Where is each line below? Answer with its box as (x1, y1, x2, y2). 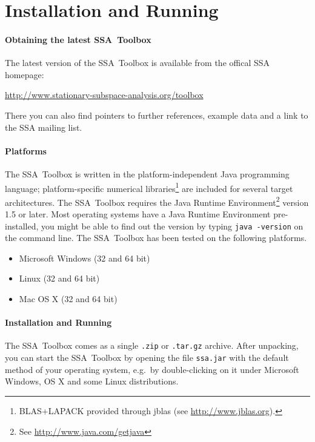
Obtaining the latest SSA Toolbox (5, 33, 151, 45)
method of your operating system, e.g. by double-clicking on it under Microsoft (5, 363, 299, 375)
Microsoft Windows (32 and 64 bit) (19, 251, 150, 264)
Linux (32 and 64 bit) (19, 272, 100, 285)
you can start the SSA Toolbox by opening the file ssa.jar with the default (5, 351, 289, 364)
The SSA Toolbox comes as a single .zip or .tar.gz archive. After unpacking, (5, 339, 299, 352)
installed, (5, 219, 39, 232)
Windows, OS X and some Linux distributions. (5, 375, 179, 388)
